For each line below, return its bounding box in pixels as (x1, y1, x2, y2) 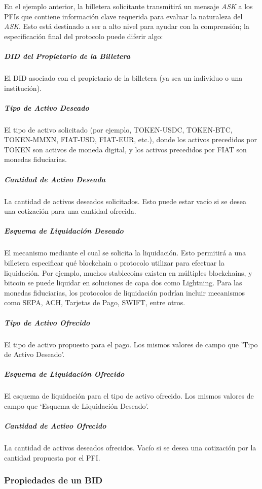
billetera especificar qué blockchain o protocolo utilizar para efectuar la (4, 257, 224, 268)
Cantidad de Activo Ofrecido (4, 420, 106, 431)
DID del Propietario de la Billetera (4, 50, 131, 61)
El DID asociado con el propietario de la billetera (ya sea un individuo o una (4, 72, 243, 83)
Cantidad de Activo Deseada (4, 174, 106, 184)
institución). (4, 82, 42, 93)
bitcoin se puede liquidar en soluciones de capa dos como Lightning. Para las (4, 277, 242, 288)
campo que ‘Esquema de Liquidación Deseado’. (4, 400, 149, 411)
